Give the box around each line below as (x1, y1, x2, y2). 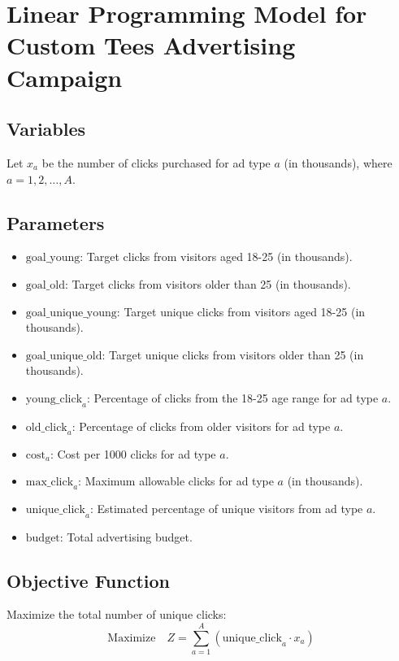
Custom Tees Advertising (7, 28, 296, 62)
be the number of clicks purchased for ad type (41, 154, 271, 171)
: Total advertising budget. (59, 528, 193, 545)
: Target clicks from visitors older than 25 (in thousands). (65, 275, 351, 292)
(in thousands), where (284, 154, 392, 171)
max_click (25, 476, 74, 489)
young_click (25, 393, 83, 405)
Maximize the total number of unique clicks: (7, 606, 227, 623)
